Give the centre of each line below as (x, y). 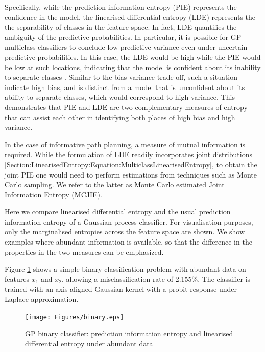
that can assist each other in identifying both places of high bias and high (120, 117)
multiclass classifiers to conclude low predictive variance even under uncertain (126, 47)
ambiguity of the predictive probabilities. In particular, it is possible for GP (123, 37)
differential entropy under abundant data (89, 343)
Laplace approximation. (42, 299)
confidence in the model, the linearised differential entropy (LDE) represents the (130, 17)
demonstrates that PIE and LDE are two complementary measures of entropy (126, 107)
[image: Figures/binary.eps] (75, 317)
